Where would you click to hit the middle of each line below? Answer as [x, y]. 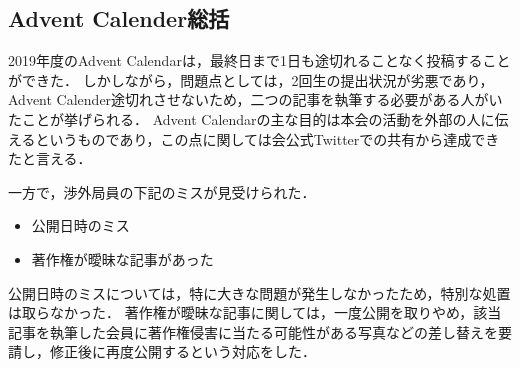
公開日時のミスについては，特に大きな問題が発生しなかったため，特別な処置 [259, 292]
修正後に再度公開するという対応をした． [182, 351]
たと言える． [50, 158]
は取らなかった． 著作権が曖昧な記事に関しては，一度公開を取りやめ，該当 [255, 312]
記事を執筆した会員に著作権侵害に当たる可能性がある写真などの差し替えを [253, 331]
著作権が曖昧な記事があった [122, 258]
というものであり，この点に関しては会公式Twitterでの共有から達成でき [267, 138]
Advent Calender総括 [119, 18]
